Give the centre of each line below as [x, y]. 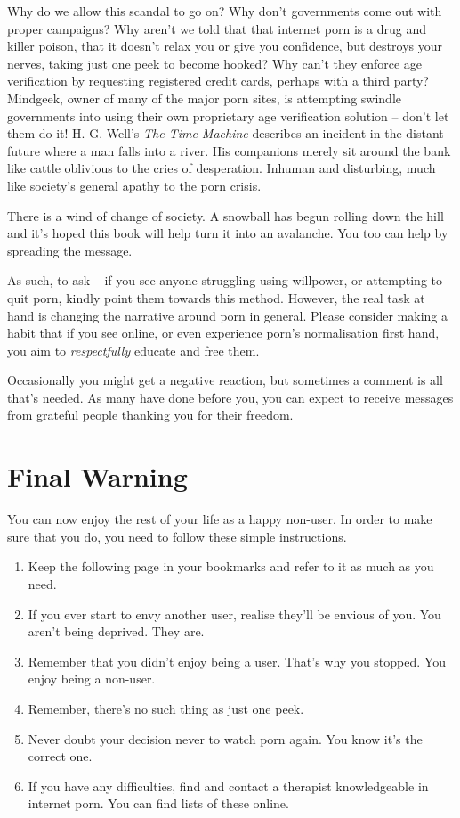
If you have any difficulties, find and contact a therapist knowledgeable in [228, 785]
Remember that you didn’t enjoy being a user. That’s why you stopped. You [237, 661]
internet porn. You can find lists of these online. [158, 803]
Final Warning [97, 476]
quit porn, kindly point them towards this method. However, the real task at [216, 297]
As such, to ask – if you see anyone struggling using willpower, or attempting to [225, 280]
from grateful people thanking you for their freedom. [150, 415]
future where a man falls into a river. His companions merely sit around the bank [229, 150]
